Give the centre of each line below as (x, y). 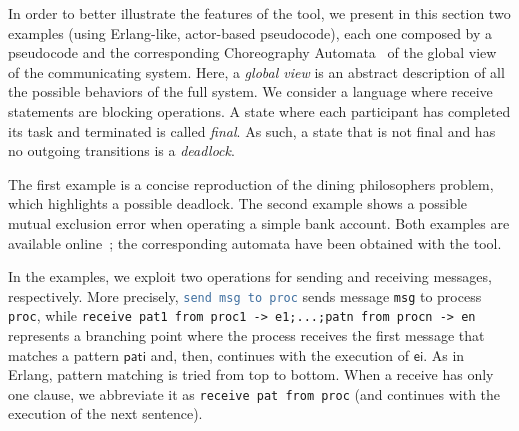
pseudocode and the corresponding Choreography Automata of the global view (252, 52)
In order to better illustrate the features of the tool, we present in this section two (259, 13)
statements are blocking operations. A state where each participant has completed (259, 110)
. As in (444, 354)
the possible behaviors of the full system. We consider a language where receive (250, 91)
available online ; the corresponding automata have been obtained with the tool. (255, 242)
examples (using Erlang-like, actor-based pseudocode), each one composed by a (250, 32)
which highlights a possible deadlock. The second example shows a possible (238, 203)
